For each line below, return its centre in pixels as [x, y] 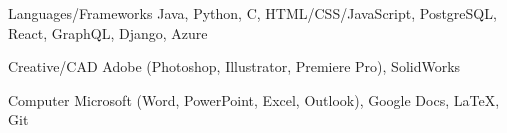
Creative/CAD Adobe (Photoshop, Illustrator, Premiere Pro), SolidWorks [234, 66]
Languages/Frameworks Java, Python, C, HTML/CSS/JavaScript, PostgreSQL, [252, 13]
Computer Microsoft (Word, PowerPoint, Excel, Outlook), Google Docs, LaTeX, [254, 99]
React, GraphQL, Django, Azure [108, 32]
